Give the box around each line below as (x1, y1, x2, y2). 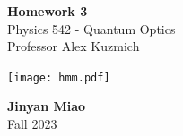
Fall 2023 (7, 115, 57, 133)
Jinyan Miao (7, 97, 86, 115)
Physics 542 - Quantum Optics (7, 19, 176, 38)
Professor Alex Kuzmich (7, 37, 140, 55)
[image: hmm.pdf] (7, 71, 110, 84)
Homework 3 (7, 2, 88, 20)
